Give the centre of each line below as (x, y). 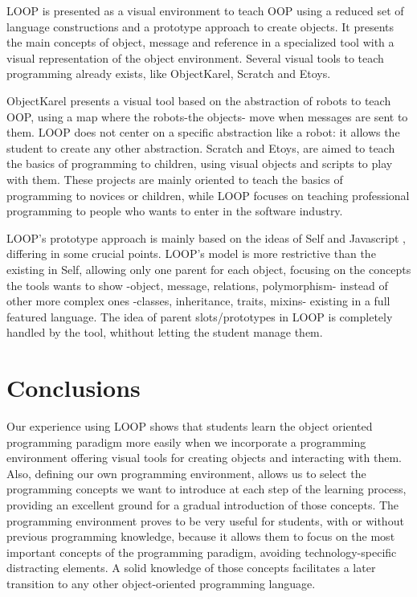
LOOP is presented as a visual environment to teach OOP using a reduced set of (205, 10)
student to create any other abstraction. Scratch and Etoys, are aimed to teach (201, 147)
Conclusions (74, 388)
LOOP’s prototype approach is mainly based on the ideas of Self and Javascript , (206, 237)
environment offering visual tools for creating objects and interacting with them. (204, 458)
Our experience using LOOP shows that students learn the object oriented (190, 426)
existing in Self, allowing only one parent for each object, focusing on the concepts (209, 269)
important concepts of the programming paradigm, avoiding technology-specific (202, 552)
